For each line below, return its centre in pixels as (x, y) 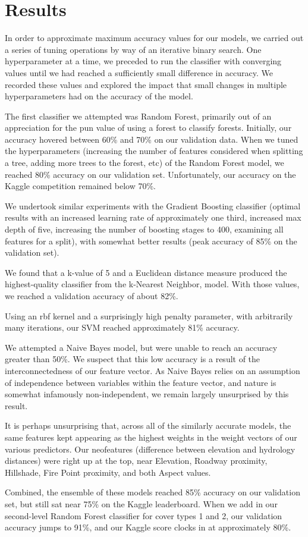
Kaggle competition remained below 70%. (80, 186)
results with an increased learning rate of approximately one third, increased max (153, 217)
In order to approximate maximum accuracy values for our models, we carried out (154, 38)
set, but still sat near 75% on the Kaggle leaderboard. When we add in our (141, 503)
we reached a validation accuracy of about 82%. (92, 296)
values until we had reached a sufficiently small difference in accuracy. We (139, 72)
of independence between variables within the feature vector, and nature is (141, 382)
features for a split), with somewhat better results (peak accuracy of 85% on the (151, 241)
